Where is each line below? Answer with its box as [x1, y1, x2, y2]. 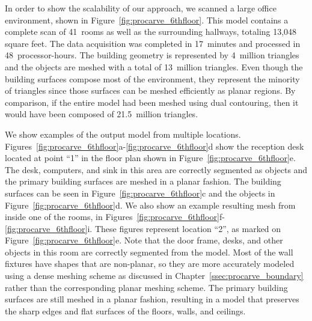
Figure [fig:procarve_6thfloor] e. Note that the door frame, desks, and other [5, 234, 283, 246]
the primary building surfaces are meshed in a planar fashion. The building [5, 175, 281, 188]
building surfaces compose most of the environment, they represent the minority [5, 72, 300, 85]
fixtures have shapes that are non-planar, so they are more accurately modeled [5, 257, 295, 270]
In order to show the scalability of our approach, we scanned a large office [5, 2, 277, 14]
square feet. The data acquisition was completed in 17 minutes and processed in [5, 37, 301, 49]
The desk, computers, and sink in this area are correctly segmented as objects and [5, 163, 308, 176]
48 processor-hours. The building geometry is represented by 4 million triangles [5, 49, 299, 61]
